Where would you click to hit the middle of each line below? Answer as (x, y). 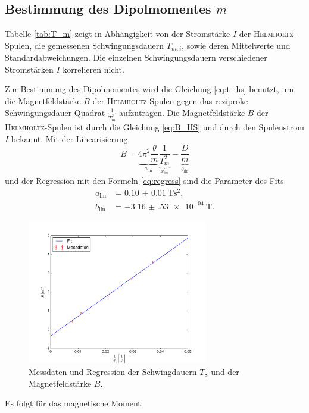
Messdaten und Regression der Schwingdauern (113, 371)
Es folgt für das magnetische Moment (73, 403)
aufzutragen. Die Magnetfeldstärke (182, 112)
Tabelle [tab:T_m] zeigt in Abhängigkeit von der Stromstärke (118, 34)
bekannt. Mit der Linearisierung (69, 138)
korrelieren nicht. (93, 69)
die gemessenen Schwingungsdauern (99, 45)
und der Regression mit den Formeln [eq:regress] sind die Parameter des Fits (144, 181)
